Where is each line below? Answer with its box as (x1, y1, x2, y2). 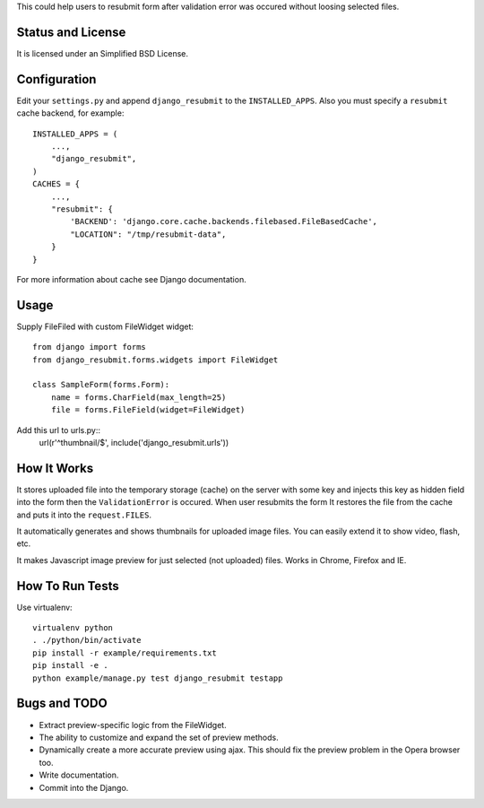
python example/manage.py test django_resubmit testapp (32, 673, 283, 683)
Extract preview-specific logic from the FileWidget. (39, 719, 228, 730)
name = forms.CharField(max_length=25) (50, 392, 227, 403)
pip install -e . (32, 660, 108, 671)
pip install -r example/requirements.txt (32, 647, 217, 658)
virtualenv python (32, 623, 114, 633)
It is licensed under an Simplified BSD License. (16, 48, 188, 58)
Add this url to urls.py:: (16, 424, 101, 435)
